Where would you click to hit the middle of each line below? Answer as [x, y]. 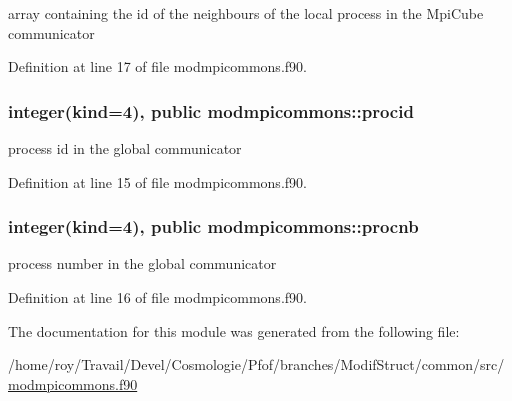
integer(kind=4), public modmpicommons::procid [211, 110]
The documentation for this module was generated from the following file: [234, 330]
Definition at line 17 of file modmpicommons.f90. [157, 66]
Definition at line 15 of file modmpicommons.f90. [157, 181]
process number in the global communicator [142, 263]
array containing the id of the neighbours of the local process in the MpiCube [246, 13]
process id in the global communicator [125, 148]
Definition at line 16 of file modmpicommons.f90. [157, 297]
